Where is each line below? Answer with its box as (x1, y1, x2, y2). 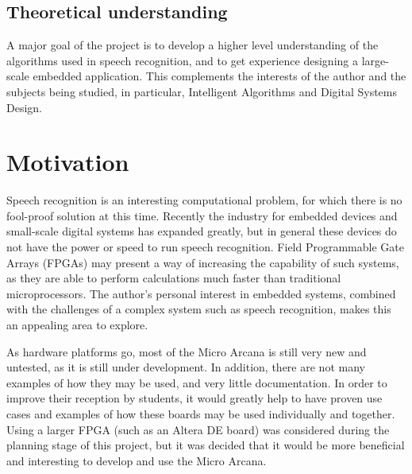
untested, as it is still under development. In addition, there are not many (6, 359, 365, 375)
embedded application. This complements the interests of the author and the (33, 68, 406, 84)
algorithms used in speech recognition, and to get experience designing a (6, 52, 358, 68)
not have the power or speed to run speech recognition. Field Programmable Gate (6, 239, 404, 255)
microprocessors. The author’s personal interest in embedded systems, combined (6, 285, 396, 301)
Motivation (6, 146, 129, 178)
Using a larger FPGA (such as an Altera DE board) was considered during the (6, 421, 390, 437)
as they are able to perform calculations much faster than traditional (6, 270, 341, 286)
